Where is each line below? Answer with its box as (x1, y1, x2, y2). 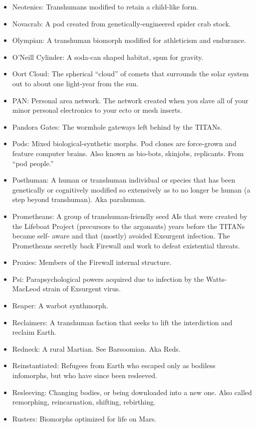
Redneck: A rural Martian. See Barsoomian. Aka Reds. (12, 343, 181, 354)
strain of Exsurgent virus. (42, 283, 121, 294)
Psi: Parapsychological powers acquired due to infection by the (12, 273, 204, 284)
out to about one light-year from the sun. (12, 78, 139, 88)
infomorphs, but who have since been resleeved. (12, 370, 157, 381)
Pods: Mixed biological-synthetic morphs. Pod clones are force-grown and (12, 138, 237, 149)
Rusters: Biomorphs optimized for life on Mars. (12, 413, 157, 424)
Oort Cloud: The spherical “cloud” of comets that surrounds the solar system (12, 68, 249, 79)
